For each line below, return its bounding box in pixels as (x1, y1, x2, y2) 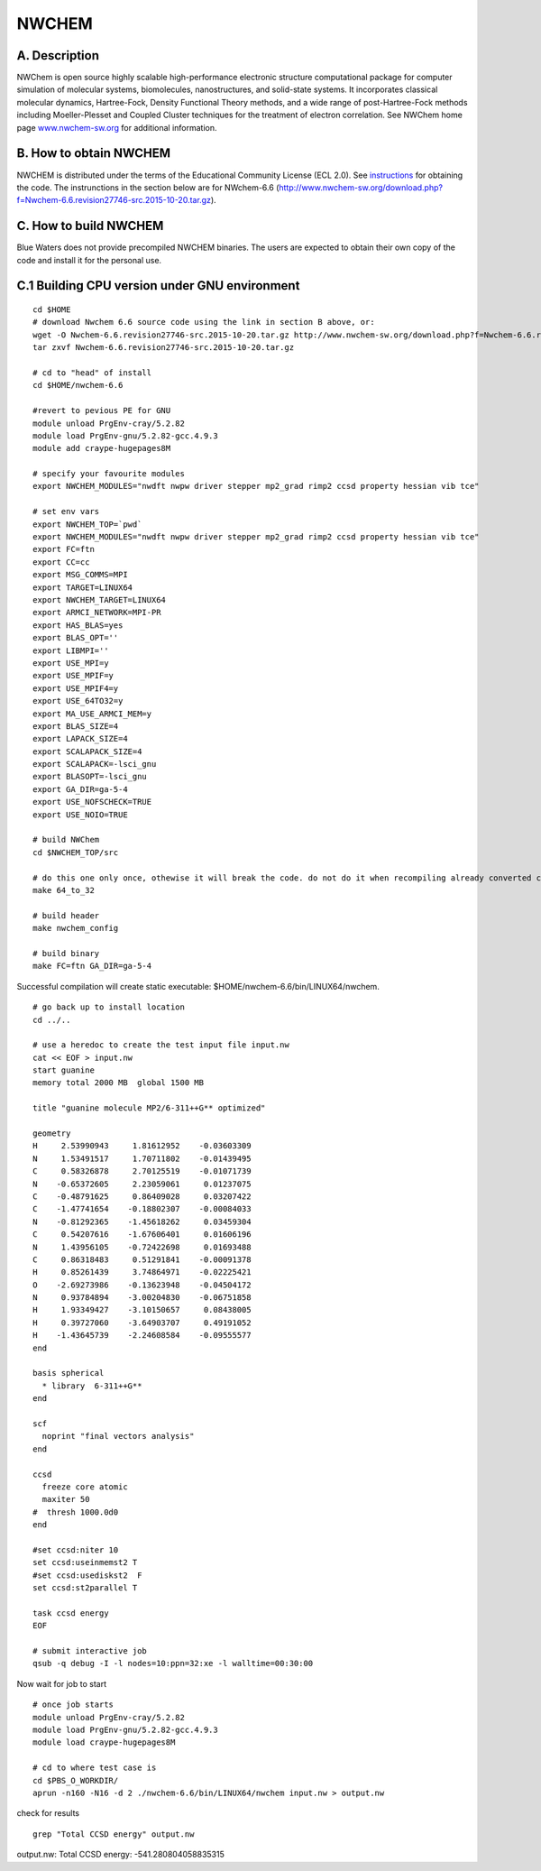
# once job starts (32, 1700, 115, 1710)
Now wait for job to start (16, 1678, 107, 1689)
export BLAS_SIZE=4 (32, 721, 119, 731)
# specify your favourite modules (32, 469, 185, 479)
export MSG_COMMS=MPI (32, 569, 128, 580)
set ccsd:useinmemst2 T (32, 1557, 138, 1568)
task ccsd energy (32, 1608, 109, 1618)
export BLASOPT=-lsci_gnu (32, 771, 148, 782)
